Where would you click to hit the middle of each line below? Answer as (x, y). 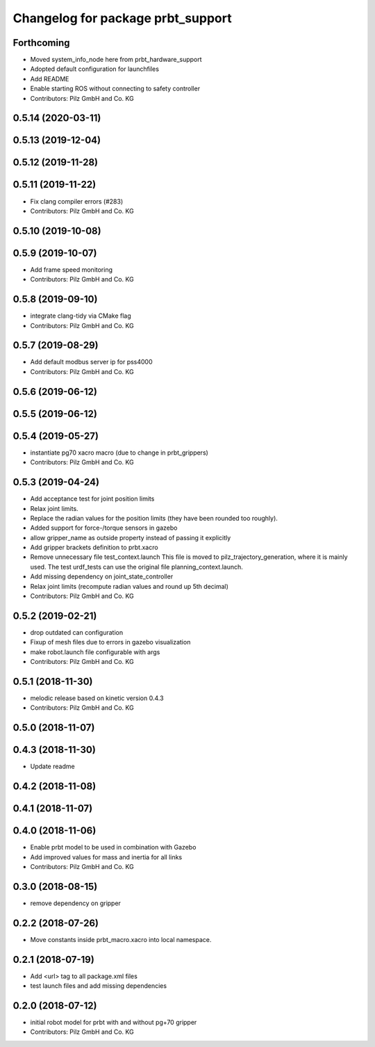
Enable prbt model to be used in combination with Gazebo (113, 847)
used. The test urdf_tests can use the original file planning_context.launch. (136, 567)
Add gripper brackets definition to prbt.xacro (94, 547)
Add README (50, 79)
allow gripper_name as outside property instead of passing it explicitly (131, 537)
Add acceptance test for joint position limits (92, 499)
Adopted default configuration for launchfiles (95, 69)
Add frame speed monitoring (72, 269)
